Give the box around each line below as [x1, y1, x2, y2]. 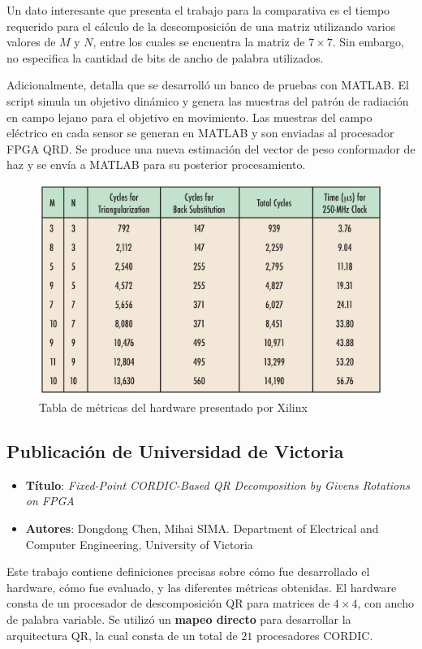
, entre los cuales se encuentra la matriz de [93, 33, 305, 50]
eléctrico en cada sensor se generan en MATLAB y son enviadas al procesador [6, 124, 394, 141]
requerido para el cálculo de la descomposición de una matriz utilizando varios [6, 17, 396, 34]
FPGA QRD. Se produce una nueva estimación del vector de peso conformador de [6, 140, 416, 157]
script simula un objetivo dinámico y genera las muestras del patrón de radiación [6, 92, 409, 109]
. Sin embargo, [332, 33, 405, 50]
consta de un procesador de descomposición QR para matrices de [6, 595, 330, 612]
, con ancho [357, 595, 414, 612]
